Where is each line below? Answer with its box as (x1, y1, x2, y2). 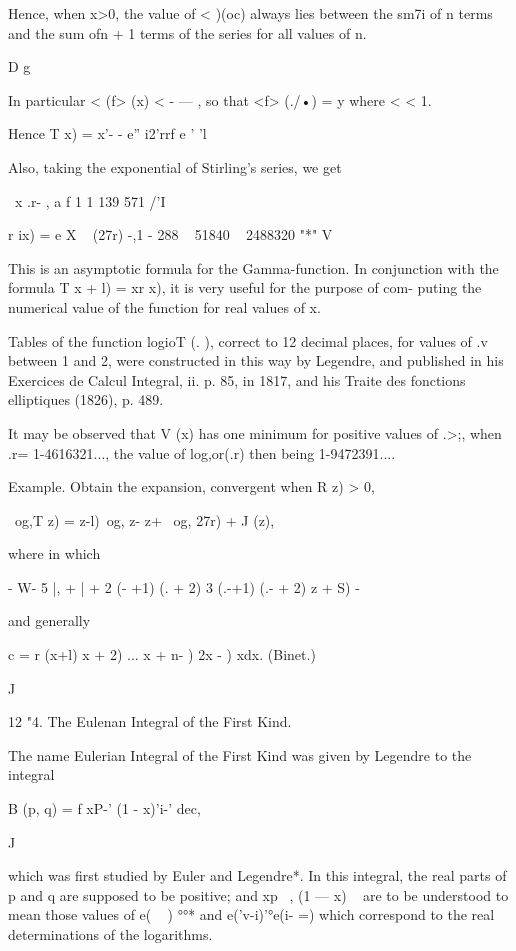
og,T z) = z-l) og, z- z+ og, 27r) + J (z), (14, 509, 275, 530)
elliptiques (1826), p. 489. (8, 389, 164, 410)
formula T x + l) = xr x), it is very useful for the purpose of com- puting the (8, 277, 482, 298)
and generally (8, 610, 91, 631)
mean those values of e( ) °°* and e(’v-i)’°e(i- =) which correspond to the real (8, 904, 495, 925)
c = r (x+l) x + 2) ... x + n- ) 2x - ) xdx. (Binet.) (8, 644, 316, 665)
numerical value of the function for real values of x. (8, 296, 321, 317)
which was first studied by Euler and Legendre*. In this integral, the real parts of (8, 865, 507, 886)
